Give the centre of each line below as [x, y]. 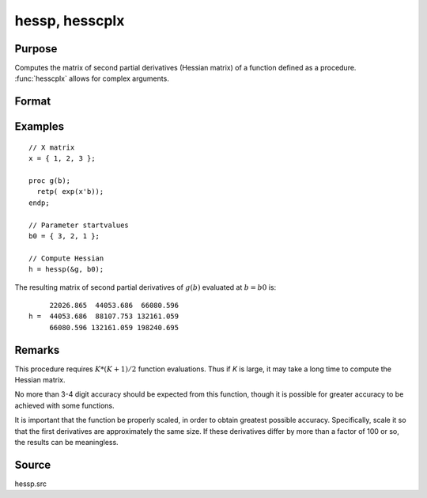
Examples [40, 127]
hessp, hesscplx [70, 21]
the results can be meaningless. [66, 442]
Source [33, 464]
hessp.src [31, 484]
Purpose [36, 49]
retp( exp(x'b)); [70, 192]
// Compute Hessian [66, 258]
